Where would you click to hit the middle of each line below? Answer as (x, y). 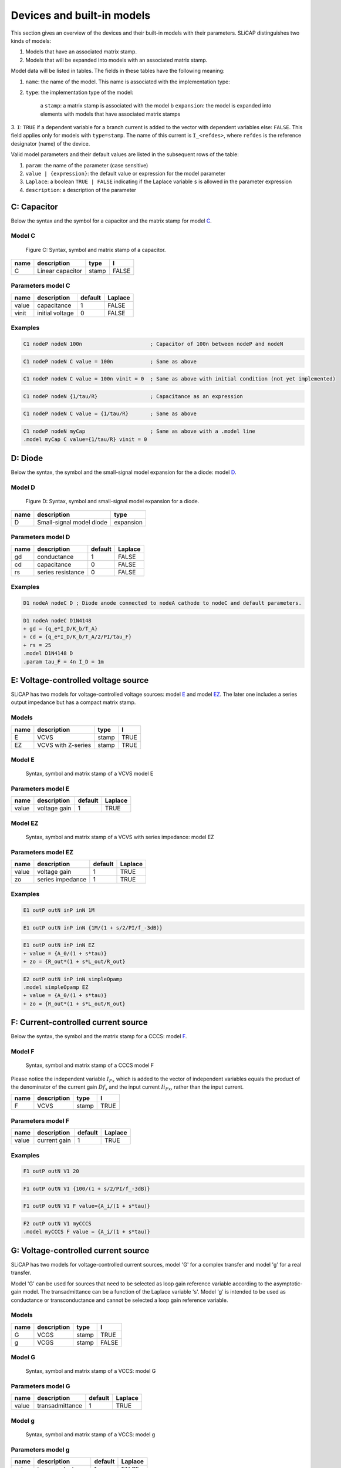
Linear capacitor (60, 271)
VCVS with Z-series (64, 745)
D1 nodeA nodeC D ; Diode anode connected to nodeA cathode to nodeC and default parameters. (163, 603)
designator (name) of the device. (50, 143)
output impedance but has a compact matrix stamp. (73, 702)
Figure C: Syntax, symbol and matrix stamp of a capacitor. (96, 250)
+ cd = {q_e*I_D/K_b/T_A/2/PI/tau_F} (77, 637)
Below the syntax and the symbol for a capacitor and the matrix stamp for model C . (112, 221)
